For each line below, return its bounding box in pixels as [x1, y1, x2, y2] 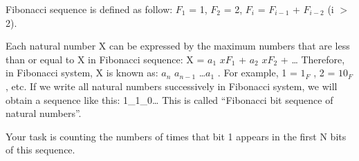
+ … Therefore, [280, 52, 345, 66]
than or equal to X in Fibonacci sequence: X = [6, 52, 205, 66]
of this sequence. [6, 142, 75, 157]
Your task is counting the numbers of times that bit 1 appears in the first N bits [6, 129, 347, 143]
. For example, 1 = [217, 65, 297, 80]
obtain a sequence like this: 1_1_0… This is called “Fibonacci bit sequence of [6, 92, 333, 107]
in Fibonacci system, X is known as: [6, 65, 158, 80]
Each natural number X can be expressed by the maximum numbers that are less [6, 39, 350, 53]
